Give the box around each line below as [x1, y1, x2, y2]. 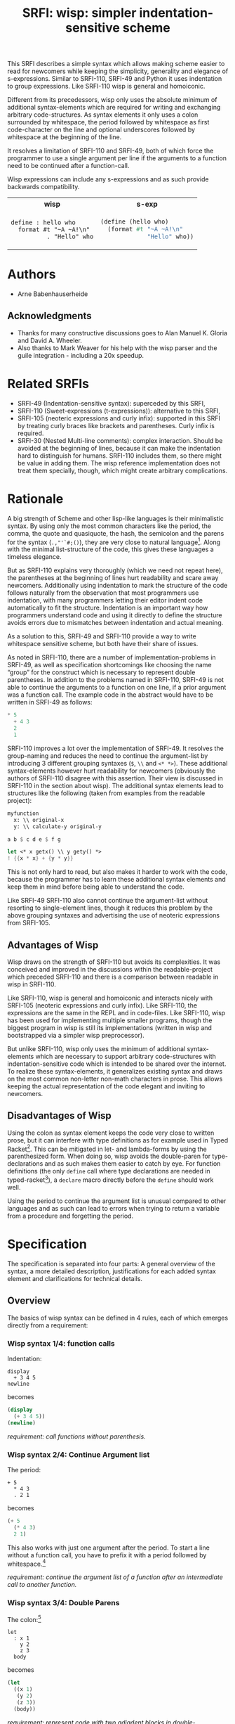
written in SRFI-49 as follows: [7, 698, 93, 707]
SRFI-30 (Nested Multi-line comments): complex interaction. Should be [17, 436, 223, 444]
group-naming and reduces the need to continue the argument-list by [7, 751, 208, 760]
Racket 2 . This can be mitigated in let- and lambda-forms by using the [7, 1143, 207, 1153]
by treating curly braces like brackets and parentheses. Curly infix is [17, 421, 215, 430]
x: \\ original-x [13, 816, 65, 823]
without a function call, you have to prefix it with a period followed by [7, 1550, 207, 1559]
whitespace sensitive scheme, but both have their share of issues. [7, 640, 199, 648]
